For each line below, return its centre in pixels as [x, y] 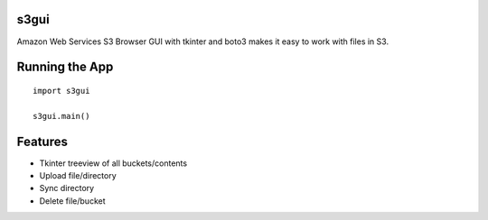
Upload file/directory [78, 175]
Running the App [65, 67]
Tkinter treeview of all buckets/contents [113, 163]
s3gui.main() [61, 116]
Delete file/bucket [72, 201]
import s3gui [61, 91]
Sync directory [67, 188]
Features [42, 141]
